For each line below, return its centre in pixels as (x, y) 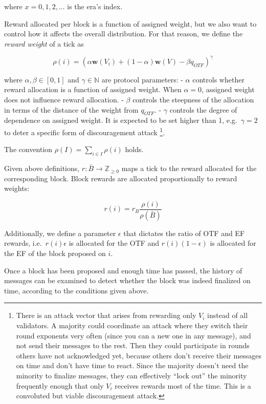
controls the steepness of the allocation (193, 100)
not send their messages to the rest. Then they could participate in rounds (133, 345)
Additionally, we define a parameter (60, 233)
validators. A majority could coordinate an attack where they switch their (132, 325)
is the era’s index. (95, 6)
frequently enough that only (60, 385)
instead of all (228, 315)
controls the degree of (203, 109)
